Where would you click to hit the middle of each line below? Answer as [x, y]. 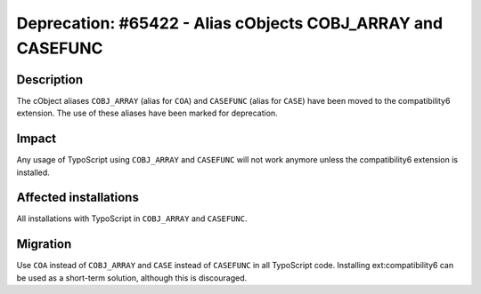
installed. [33, 172]
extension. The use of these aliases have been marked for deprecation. [147, 113]
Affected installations [78, 198]
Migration [44, 244]
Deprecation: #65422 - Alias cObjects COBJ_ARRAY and [230, 23]
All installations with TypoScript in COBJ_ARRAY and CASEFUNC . [132, 219]
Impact [37, 139]
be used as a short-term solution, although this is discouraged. [132, 278]
